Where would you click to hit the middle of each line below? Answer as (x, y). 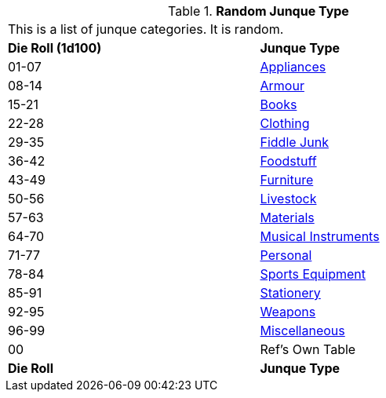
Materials (287, 217)
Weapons (288, 312)
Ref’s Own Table (308, 349)
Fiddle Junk (294, 142)
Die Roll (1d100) (55, 48)
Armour (282, 86)
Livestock (288, 199)
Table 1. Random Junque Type (259, 11)
